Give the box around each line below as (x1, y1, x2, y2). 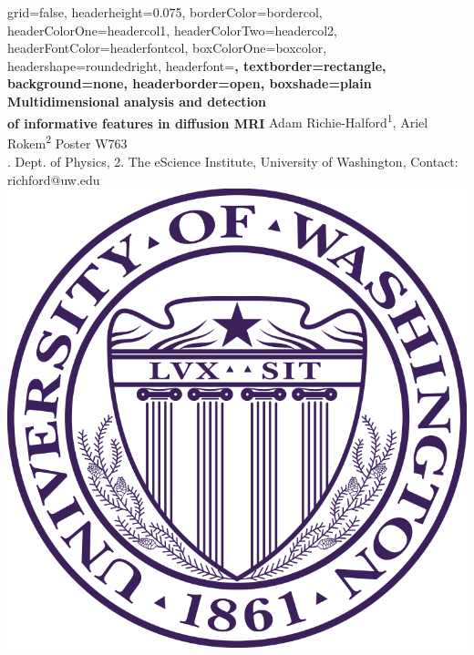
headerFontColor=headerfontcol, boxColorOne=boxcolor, (7, 38, 327, 57)
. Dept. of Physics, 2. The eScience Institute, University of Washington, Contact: (7, 152, 459, 171)
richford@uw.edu (7, 169, 100, 189)
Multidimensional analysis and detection (7, 91, 267, 110)
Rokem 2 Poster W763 (7, 131, 128, 153)
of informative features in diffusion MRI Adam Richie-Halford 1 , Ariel (7, 110, 428, 132)
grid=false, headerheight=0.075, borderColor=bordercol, (7, 3, 323, 21)
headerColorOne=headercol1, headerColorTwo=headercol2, (7, 20, 337, 39)
